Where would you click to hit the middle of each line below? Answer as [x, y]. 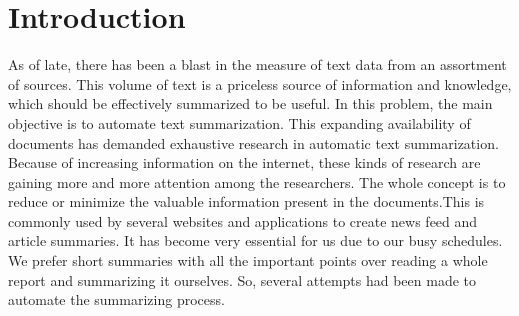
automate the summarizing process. [116, 299]
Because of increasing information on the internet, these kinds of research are [244, 162]
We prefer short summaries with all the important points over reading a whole [248, 260]
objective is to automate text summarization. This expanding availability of [239, 122]
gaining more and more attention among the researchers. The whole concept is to [257, 181]
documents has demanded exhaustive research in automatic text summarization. [253, 142]
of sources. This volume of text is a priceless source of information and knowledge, [260, 83]
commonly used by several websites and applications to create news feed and [243, 220]
